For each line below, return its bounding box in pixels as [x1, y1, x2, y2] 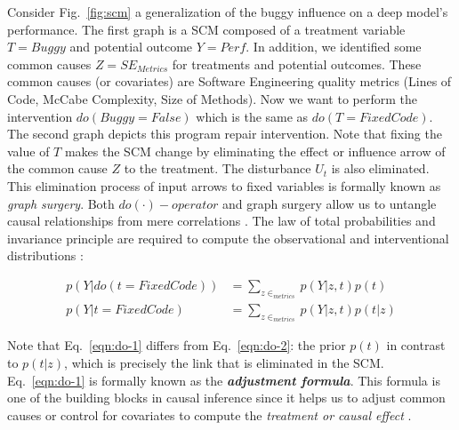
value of [7, 141, 50, 160]
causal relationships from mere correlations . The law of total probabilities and [7, 211, 436, 230]
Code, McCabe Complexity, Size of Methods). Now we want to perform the [7, 89, 417, 107]
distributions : [7, 246, 84, 265]
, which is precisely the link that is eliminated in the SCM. [64, 354, 384, 372]
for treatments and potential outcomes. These [172, 54, 422, 73]
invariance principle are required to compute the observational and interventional [7, 228, 449, 247]
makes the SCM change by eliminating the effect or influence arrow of [64, 141, 446, 160]
